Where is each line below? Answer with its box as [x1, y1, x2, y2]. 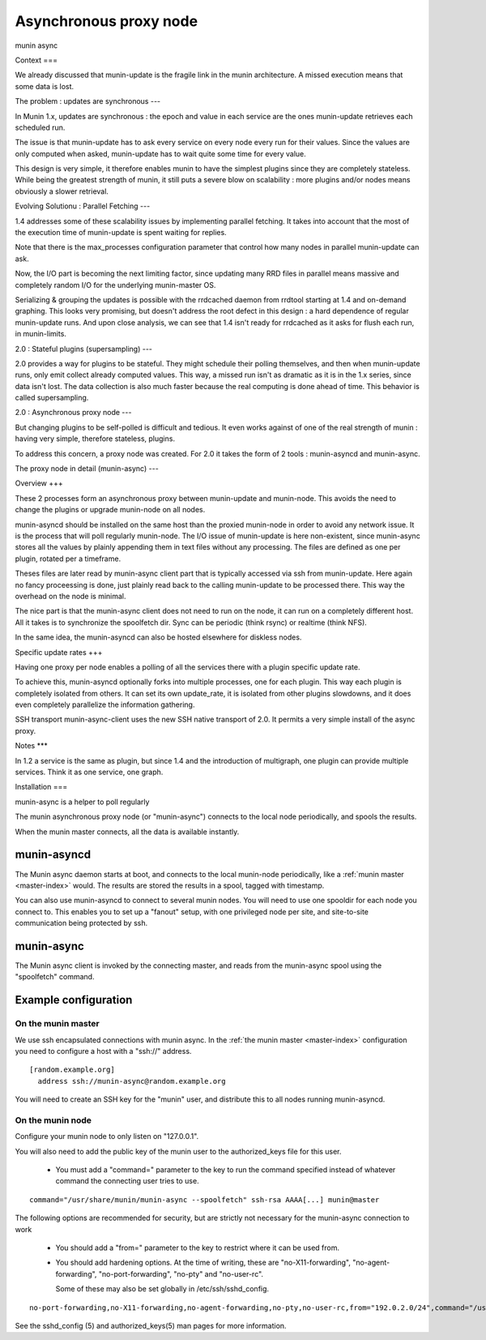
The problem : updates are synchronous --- [15, 96, 161, 106]
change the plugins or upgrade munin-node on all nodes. [15, 505, 206, 515]
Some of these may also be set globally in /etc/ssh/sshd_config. [55, 1284, 270, 1294]
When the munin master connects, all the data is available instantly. [15, 827, 240, 837]
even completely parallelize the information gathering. [15, 700, 195, 709]
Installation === [15, 782, 68, 792]
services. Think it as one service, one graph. [15, 767, 164, 777]
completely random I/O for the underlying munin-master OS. [15, 280, 216, 289]
